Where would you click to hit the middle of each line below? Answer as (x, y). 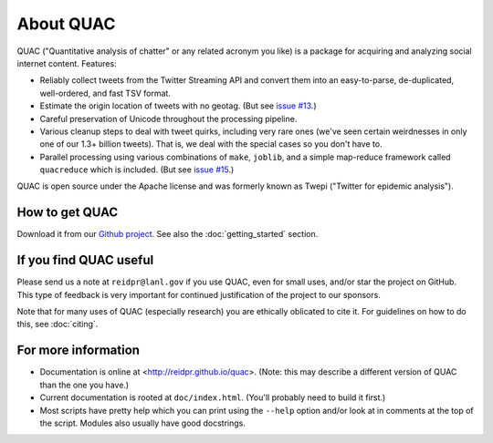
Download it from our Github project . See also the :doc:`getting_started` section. (168, 234)
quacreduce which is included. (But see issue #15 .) (137, 170)
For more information (79, 350)
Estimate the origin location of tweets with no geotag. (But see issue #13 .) (178, 106)
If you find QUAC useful (85, 260)
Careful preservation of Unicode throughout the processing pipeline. (168, 118)
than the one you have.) (84, 385)
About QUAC (66, 24)
